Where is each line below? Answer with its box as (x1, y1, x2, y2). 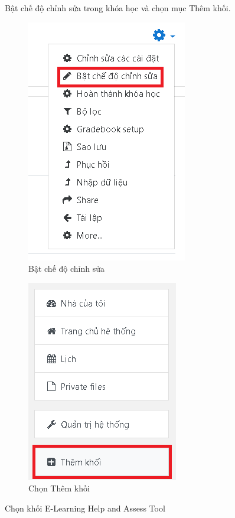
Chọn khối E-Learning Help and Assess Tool (5, 501, 165, 514)
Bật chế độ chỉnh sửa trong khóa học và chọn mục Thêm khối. (5, 2, 231, 14)
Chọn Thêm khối (28, 482, 90, 494)
